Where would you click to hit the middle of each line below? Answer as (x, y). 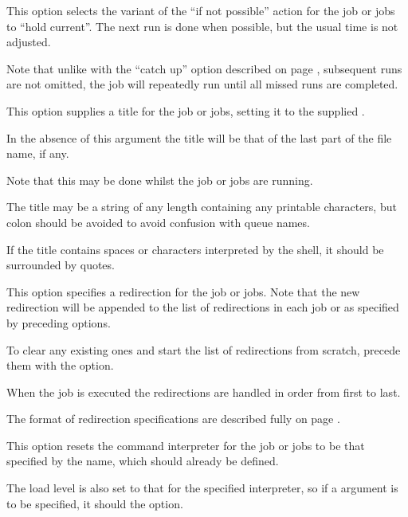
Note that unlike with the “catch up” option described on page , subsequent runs (204, 68)
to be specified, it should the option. (95, 503)
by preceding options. (59, 322)
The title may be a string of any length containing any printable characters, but (202, 207)
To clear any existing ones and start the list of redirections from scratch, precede (204, 349)
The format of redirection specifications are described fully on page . (173, 419)
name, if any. (38, 153)
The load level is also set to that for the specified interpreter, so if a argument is (202, 488)
